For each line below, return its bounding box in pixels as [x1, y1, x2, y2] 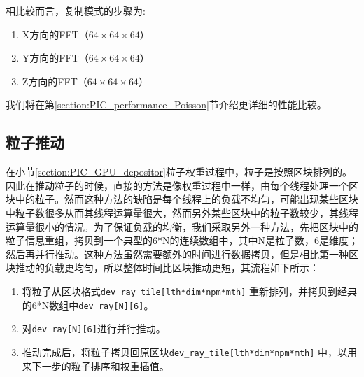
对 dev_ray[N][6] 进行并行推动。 [22, 321, 166, 336]
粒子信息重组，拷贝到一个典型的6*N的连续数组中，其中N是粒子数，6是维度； [6, 233, 358, 248]
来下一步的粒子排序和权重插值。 [22, 358, 169, 373]
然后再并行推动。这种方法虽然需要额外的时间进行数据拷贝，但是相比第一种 [6, 246, 349, 261]
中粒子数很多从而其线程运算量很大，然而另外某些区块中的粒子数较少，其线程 [6, 205, 358, 220]
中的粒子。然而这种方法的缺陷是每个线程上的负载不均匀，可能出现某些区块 [15, 192, 358, 206]
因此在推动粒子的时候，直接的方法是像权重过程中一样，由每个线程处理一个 [6, 178, 349, 192]
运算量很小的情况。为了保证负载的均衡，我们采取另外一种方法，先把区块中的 [6, 219, 358, 234]
